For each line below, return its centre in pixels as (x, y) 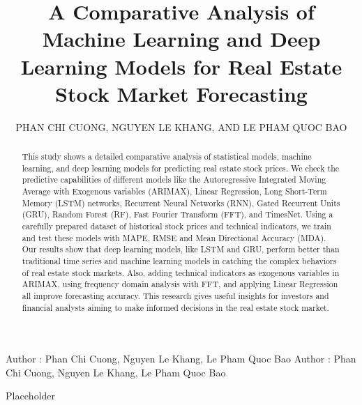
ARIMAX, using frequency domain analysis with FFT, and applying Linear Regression (180, 284)
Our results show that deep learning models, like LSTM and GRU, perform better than (181, 249)
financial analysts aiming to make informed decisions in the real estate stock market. (175, 307)
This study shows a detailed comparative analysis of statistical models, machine (167, 156)
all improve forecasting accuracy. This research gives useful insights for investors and (175, 295)
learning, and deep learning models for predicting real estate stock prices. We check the (181, 168)
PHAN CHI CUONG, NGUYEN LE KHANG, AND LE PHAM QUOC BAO (181, 127)
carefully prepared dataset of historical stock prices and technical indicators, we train (176, 226)
